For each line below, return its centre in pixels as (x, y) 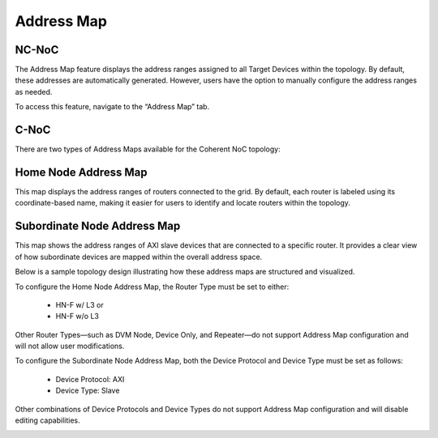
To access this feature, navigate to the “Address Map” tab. (112, 107)
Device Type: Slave (88, 391)
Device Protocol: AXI (90, 379)
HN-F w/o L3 (77, 317)
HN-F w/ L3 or (80, 304)
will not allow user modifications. (70, 346)
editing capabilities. (47, 420)
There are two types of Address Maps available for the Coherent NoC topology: (148, 149)
